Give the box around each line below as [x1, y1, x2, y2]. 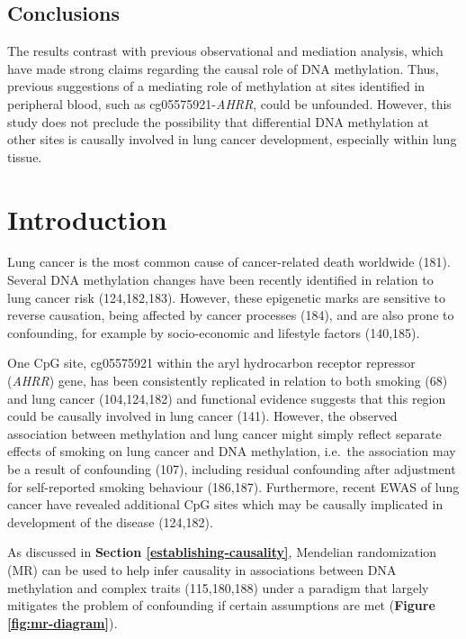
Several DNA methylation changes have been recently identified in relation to [7, 270, 434, 289]
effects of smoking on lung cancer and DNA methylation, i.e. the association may [7, 442, 456, 461]
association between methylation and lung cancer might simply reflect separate [7, 424, 442, 443]
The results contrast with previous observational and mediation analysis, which [7, 41, 444, 60]
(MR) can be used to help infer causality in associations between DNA [7, 560, 397, 579]
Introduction [7, 200, 167, 237]
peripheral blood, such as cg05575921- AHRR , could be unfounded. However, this [7, 94, 452, 113]
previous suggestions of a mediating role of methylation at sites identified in [7, 77, 426, 96]
